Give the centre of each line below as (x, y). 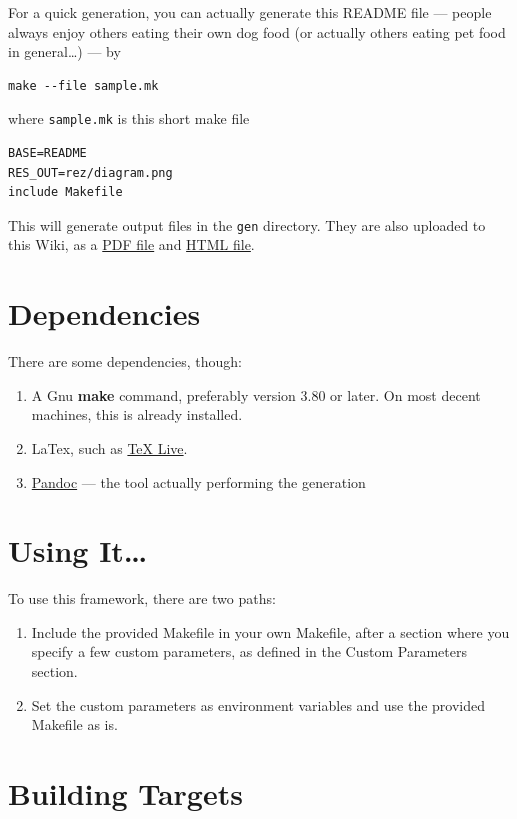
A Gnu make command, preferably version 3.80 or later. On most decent (256, 394)
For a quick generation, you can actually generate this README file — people (250, 12)
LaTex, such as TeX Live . (109, 447)
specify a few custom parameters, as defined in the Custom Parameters (249, 651)
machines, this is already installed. (137, 414)
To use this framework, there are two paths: (142, 598)
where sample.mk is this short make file (129, 118)
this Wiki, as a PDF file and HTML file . (131, 244)
